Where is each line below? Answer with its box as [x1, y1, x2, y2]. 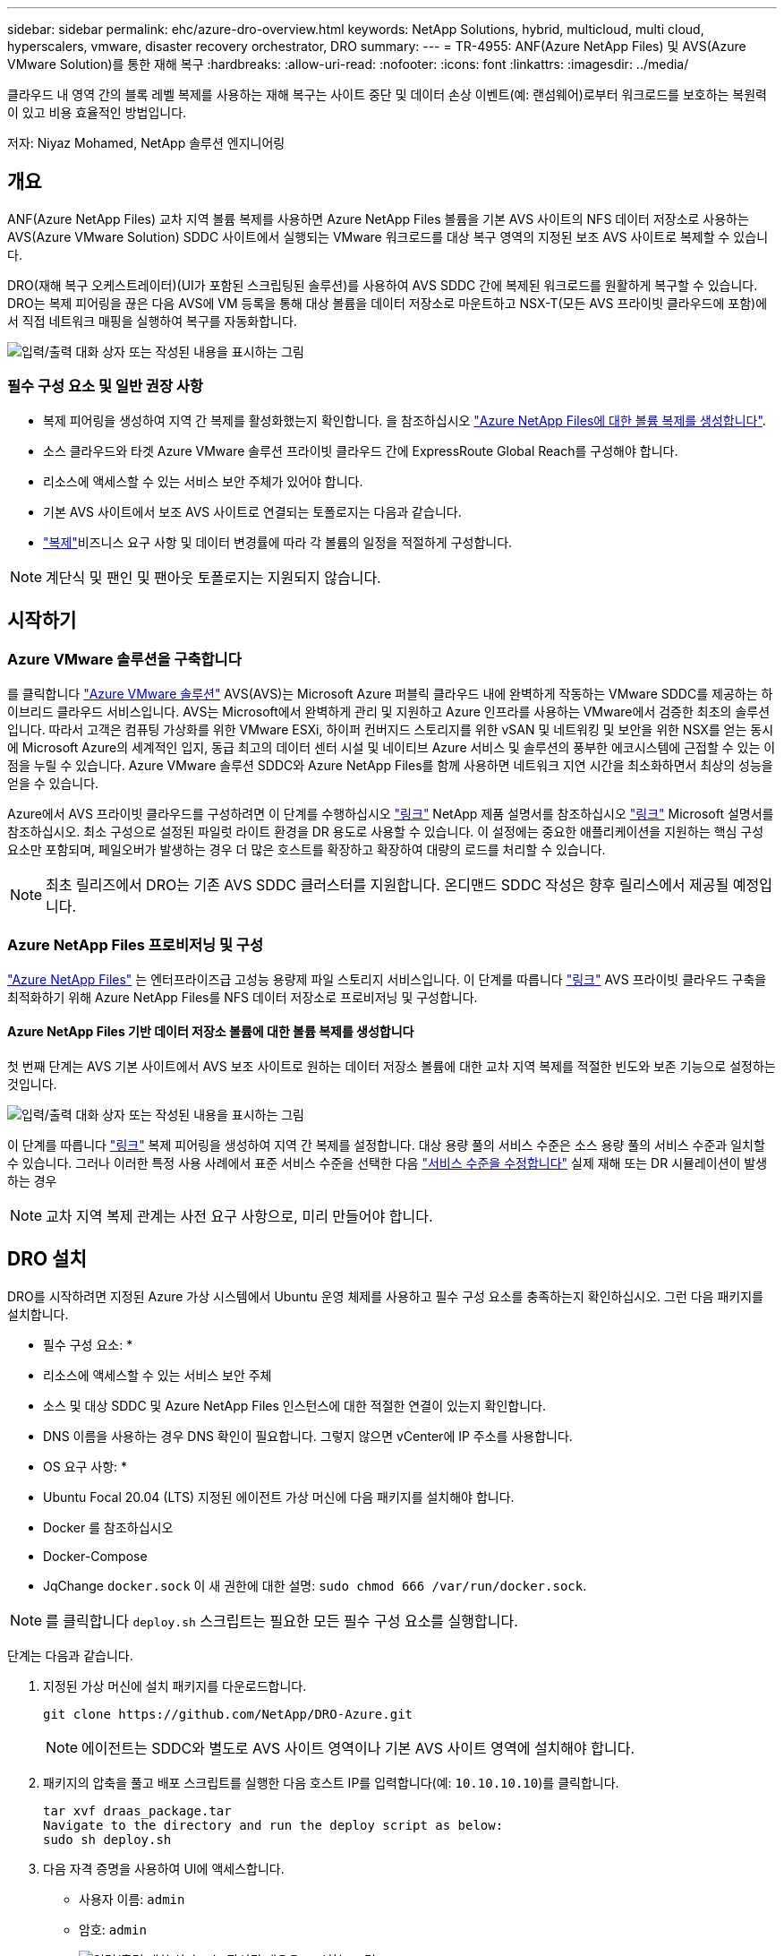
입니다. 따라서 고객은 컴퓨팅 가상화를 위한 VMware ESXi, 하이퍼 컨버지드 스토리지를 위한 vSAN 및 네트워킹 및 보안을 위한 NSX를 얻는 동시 [7, 721, 774, 737]
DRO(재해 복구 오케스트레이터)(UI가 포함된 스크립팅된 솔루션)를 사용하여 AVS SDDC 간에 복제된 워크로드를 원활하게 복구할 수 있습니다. [7, 277, 758, 293]
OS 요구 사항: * [43, 1458, 128, 1474]
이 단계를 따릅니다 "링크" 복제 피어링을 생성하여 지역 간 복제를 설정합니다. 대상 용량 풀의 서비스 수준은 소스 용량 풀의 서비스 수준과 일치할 [7, 1137, 765, 1153]
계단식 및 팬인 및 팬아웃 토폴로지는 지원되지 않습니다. [46, 568, 381, 587]
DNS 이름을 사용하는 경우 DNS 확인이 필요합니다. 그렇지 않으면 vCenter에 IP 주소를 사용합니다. [43, 1428, 573, 1444]
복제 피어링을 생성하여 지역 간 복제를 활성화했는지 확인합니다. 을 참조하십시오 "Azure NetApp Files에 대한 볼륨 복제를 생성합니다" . [43, 412, 766, 428]
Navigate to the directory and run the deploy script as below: [43, 1817, 504, 1832]
